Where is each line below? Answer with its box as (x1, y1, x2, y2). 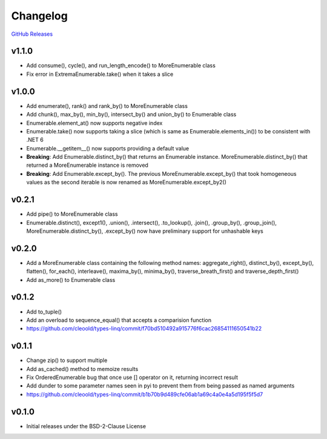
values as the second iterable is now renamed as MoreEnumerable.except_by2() (26, 179, 227, 186)
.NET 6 (26, 136, 44, 144)
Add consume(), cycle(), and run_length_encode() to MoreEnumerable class (26, 62, 216, 69)
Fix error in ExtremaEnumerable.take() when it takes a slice (26, 70, 174, 78)
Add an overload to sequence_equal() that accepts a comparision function (26, 316, 212, 324)
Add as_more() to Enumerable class (26, 276, 116, 283)
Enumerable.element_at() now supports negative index (26, 119, 163, 127)
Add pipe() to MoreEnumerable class (26, 210, 118, 218)
